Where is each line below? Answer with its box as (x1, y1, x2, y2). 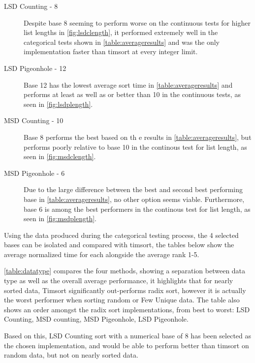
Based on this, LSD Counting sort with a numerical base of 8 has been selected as (4, 330, 252, 341)
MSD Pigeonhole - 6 (4, 167, 65, 178)
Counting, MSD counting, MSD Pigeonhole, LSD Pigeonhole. (4, 314, 189, 324)
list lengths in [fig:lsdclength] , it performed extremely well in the (24, 27, 218, 37)
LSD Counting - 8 (4, 1, 58, 11)
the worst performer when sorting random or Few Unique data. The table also (4, 295, 240, 305)
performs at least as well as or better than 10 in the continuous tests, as (24, 89, 241, 99)
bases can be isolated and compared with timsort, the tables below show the (4, 239, 234, 250)
